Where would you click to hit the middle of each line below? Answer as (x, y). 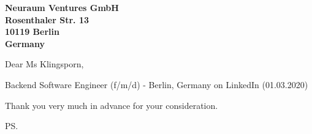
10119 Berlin (32, 32)
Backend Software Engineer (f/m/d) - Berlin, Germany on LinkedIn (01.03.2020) (157, 84)
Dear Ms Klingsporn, (44, 64)
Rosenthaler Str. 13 (47, 19)
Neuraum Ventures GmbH (62, 7)
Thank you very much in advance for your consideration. (112, 105)
